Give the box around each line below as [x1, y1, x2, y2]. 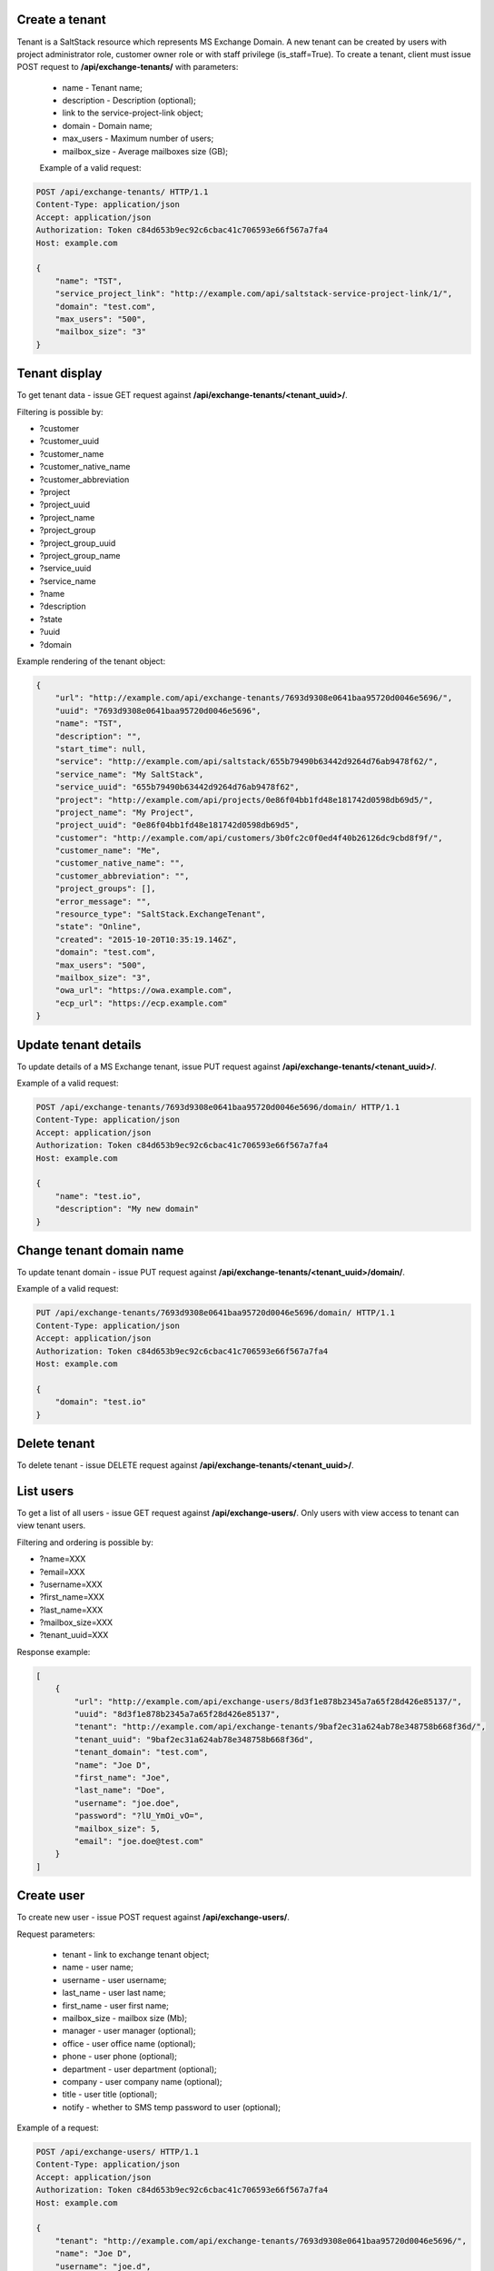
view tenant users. [16, 1520, 86, 1531]
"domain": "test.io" [54, 1397, 147, 1407]
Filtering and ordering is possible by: [16, 1536, 153, 1548]
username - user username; [62, 1974, 167, 1985]
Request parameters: [16, 1929, 95, 1939]
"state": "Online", [54, 922, 143, 932]
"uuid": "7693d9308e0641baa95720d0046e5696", [54, 705, 262, 716]
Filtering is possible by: [16, 406, 104, 417]
